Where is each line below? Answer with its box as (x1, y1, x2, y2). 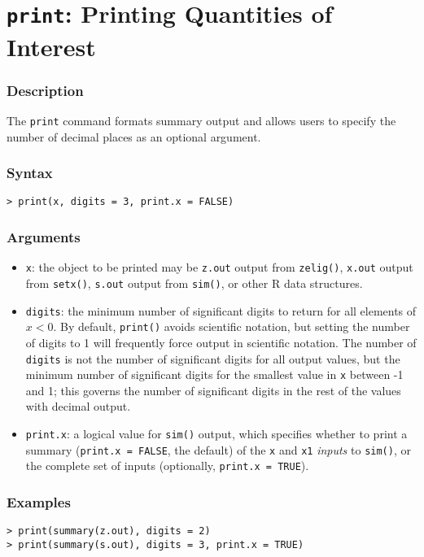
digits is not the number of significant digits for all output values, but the (25, 350, 400, 367)
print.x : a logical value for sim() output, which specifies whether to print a (25, 425, 408, 442)
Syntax (7, 163, 53, 183)
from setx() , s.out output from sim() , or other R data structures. (25, 274, 363, 291)
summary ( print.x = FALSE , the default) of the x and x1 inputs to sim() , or (25, 441, 411, 458)
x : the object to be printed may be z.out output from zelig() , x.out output (25, 259, 413, 276)
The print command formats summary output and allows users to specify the (7, 111, 396, 128)
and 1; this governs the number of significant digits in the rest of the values (25, 381, 401, 398)
